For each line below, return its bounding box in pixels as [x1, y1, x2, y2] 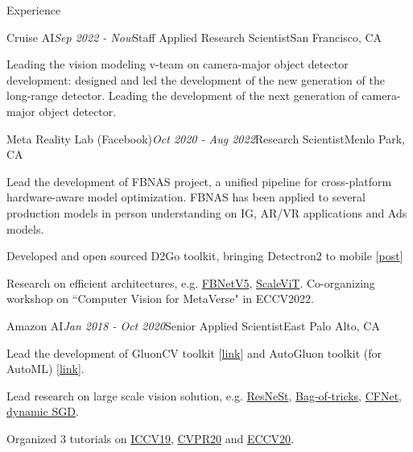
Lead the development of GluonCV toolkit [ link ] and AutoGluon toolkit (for [6, 344, 382, 361]
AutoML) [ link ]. [6, 360, 85, 377]
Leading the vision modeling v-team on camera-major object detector [6, 56, 349, 73]
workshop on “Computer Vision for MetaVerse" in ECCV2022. [6, 290, 314, 307]
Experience [6, 2, 61, 18]
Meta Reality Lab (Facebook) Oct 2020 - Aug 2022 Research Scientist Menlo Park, [6, 130, 405, 147]
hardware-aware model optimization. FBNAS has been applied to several [6, 189, 366, 205]
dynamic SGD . [6, 403, 79, 420]
